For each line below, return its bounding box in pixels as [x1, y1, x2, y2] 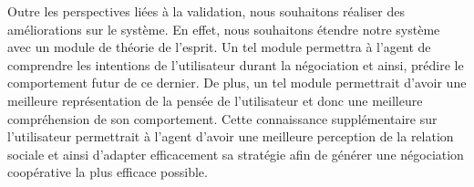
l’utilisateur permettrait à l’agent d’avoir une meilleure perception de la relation [7, 127, 454, 146]
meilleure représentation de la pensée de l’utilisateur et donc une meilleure [7, 90, 423, 109]
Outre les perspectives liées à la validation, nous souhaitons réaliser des [7, 2, 405, 20]
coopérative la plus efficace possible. [7, 162, 208, 182]
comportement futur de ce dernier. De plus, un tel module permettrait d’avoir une [7, 73, 467, 92]
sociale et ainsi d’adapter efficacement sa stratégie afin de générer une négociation [7, 144, 464, 163]
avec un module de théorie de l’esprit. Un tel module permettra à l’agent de [7, 37, 431, 57]
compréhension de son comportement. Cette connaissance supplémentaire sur [7, 109, 438, 128]
